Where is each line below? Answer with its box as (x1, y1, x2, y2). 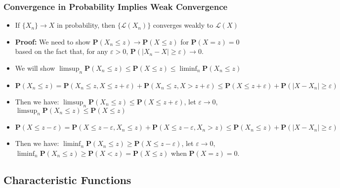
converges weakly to (153, 20, 213, 30)
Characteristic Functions (3, 172, 131, 187)
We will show (15, 63, 55, 73)
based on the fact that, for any (15, 46, 108, 56)
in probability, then (57, 20, 115, 30)
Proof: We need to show (15, 36, 90, 47)
